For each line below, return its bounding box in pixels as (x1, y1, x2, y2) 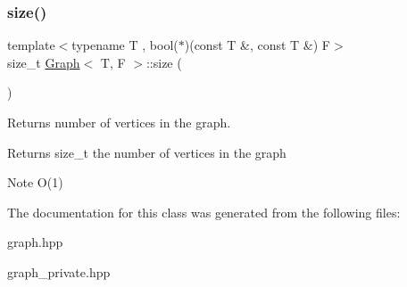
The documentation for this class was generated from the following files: (7, 202, 401, 221)
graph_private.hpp (7, 262, 111, 281)
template (7, 36, 55, 54)
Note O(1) (7, 173, 63, 192)
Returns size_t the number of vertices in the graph (7, 143, 287, 161)
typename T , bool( (71, 36, 179, 54)
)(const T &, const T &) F (184, 36, 331, 54)
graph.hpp (7, 233, 63, 251)
